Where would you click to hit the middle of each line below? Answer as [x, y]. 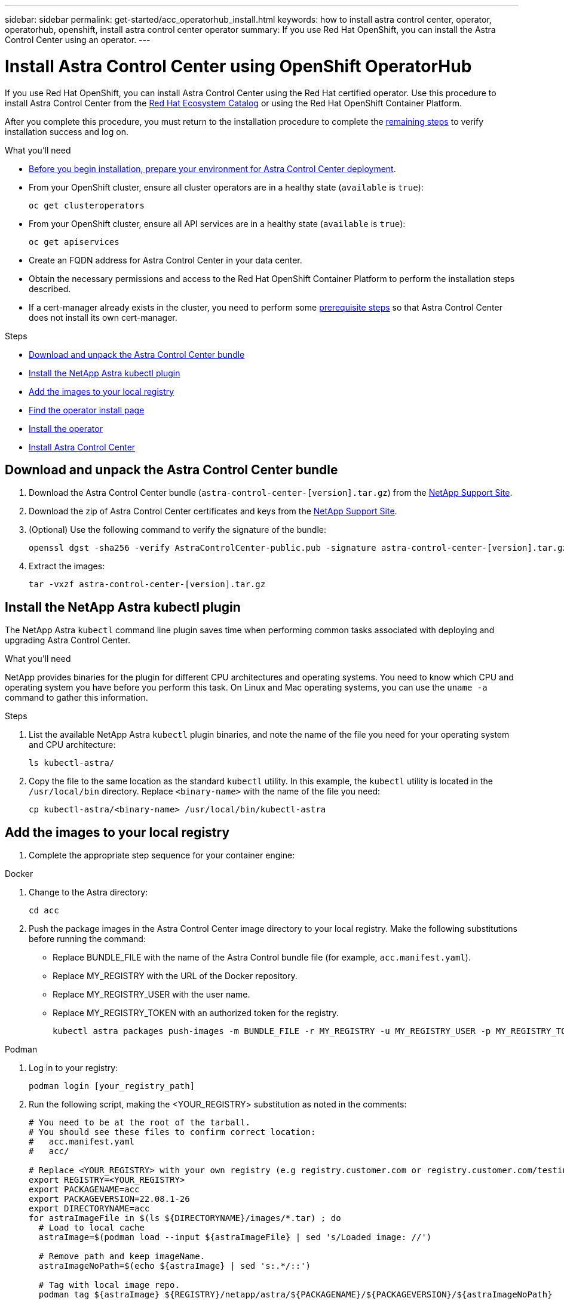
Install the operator [66, 428]
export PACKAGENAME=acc [84, 1190]
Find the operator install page [87, 410]
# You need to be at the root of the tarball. [140, 1123]
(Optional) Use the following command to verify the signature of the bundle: [177, 530]
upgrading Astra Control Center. [68, 640]
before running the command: [87, 939]
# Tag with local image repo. [109, 1285]
